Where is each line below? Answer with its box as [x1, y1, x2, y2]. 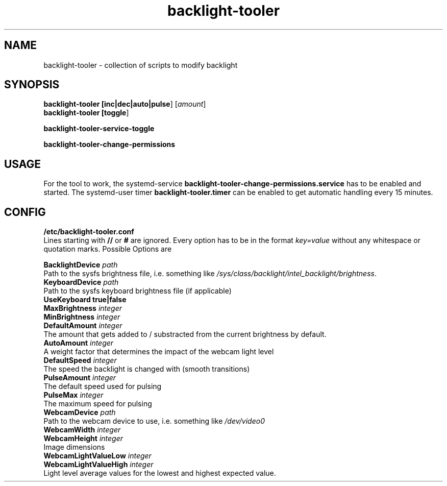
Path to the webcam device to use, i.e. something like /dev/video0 [43, 417, 265, 426]
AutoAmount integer [43, 338, 114, 348]
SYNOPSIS [4, 78, 60, 91]
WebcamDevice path [43, 408, 116, 417]
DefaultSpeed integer [43, 356, 117, 365]
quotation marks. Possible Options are [43, 245, 172, 254]
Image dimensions [43, 443, 105, 452]
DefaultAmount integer [43, 321, 122, 330]
